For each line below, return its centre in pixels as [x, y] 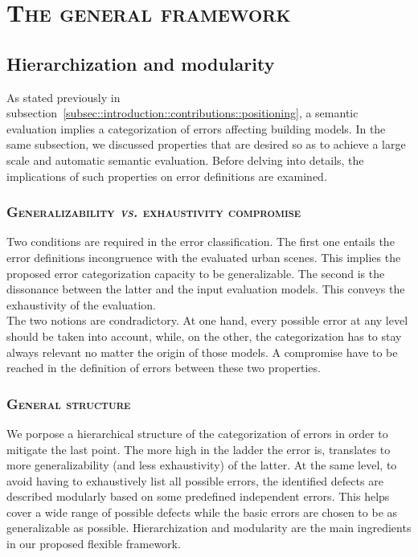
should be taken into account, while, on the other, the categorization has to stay [204, 336]
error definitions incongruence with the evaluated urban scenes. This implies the [204, 257]
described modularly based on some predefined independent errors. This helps [198, 496]
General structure [69, 403]
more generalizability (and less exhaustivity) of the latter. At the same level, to [202, 465]
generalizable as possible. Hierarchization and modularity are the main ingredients [209, 528]
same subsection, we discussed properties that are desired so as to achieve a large [206, 144]
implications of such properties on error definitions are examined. [167, 176]
